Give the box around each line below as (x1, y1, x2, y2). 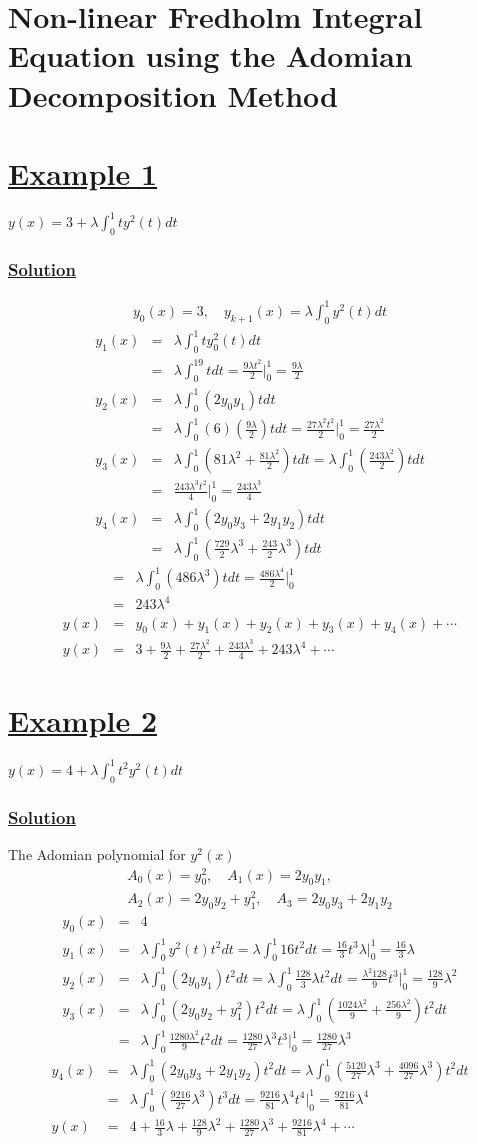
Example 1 (8, 152, 158, 193)
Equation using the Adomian (8, 35, 413, 76)
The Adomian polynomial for (8, 843, 186, 864)
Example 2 (8, 700, 158, 741)
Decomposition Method (8, 74, 339, 115)
